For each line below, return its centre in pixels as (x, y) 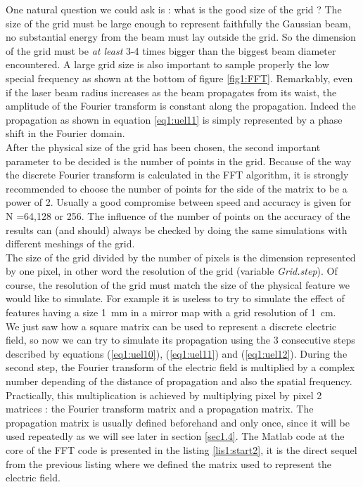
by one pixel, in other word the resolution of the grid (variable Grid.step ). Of (172, 271)
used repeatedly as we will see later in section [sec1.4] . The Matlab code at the (175, 436)
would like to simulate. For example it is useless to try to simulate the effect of (175, 298)
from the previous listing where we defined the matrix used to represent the (168, 463)
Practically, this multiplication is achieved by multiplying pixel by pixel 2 (164, 395)
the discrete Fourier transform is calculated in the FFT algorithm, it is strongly (177, 175)
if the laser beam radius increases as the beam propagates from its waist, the (171, 92)
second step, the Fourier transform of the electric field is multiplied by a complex (180, 367)
